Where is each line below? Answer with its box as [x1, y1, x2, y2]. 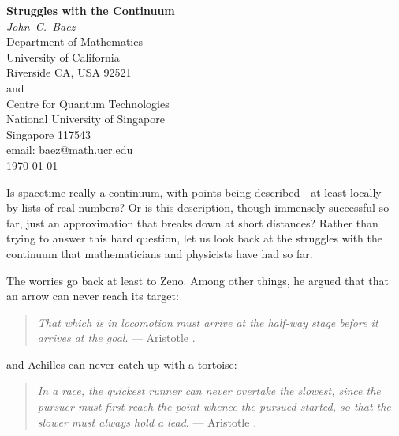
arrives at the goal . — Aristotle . [37, 329, 196, 346]
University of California [6, 48, 120, 65]
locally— [350, 183, 393, 200]
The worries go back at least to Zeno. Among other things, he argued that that [6, 272, 389, 288]
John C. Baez [6, 17, 76, 34]
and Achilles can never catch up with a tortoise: [6, 355, 237, 372]
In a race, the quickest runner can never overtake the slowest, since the [37, 382, 381, 399]
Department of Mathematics [6, 33, 143, 50]
